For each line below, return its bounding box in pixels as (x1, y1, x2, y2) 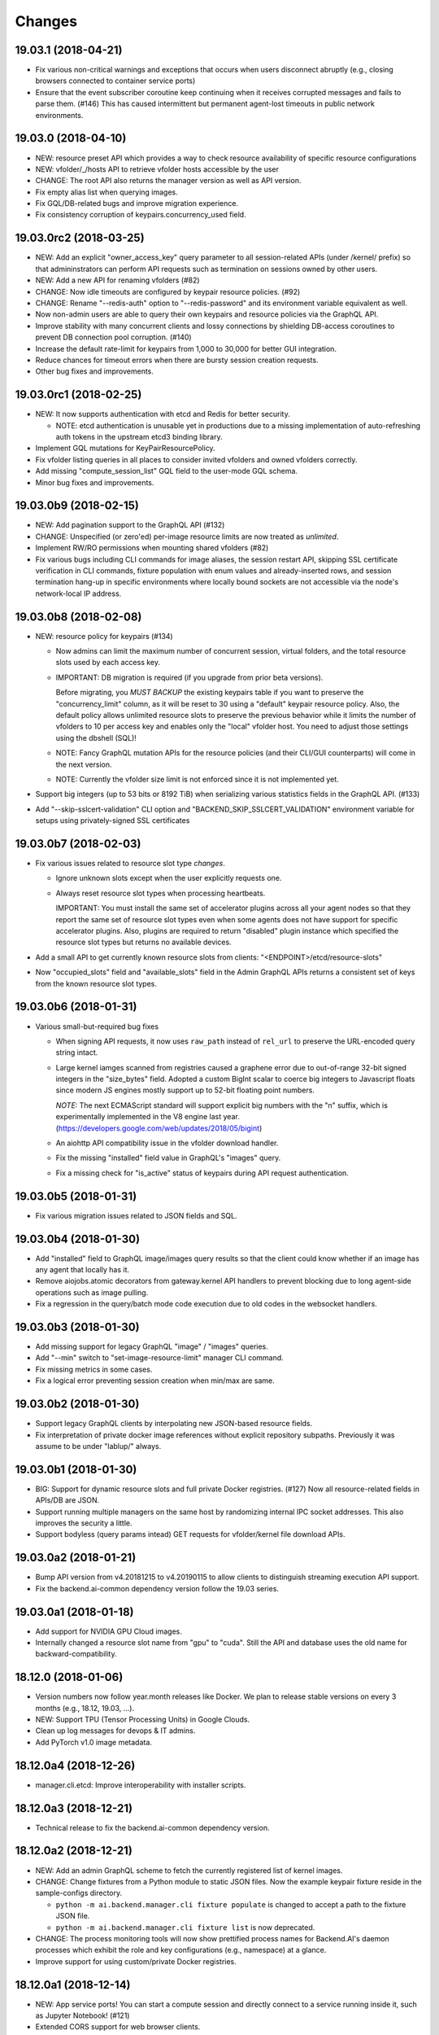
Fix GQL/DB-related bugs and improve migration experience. (35, 199, 239, 208)
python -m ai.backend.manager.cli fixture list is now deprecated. (55, 1922, 315, 1932)
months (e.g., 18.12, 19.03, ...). (35, 1703, 134, 1713)
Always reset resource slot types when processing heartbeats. (55, 888, 266, 898)
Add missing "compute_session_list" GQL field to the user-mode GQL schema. (35, 466, 298, 476)
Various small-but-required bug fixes (35, 1022, 159, 1031)
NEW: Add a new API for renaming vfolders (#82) (35, 275, 200, 285)
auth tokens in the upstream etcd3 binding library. (55, 431, 223, 441)
